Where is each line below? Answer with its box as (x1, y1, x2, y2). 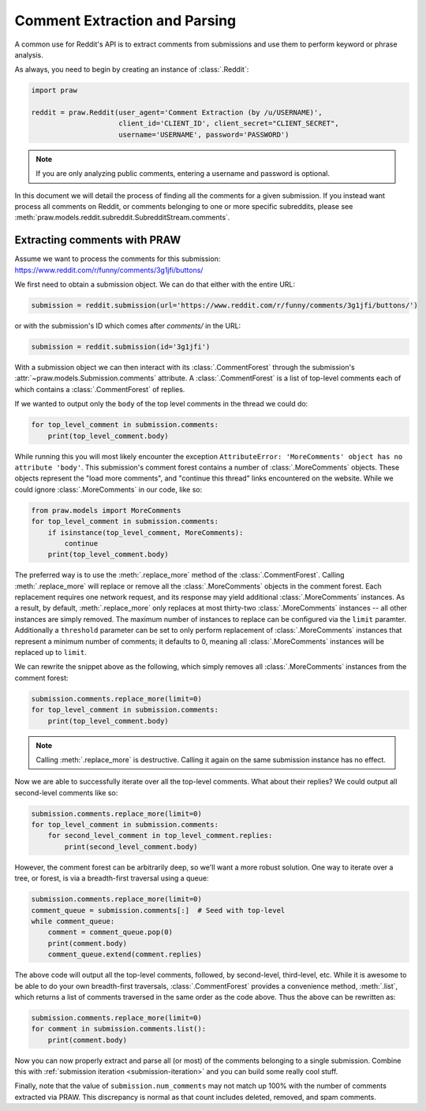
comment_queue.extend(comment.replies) (47, 950, 203, 959)
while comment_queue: (31, 917, 115, 926)
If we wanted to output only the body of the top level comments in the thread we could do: (14, 399, 308, 409)
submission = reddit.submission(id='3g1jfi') (31, 342, 211, 351)
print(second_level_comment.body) (64, 842, 198, 851)
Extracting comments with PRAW (14, 234, 181, 247)
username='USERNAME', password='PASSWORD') (118, 130, 290, 139)
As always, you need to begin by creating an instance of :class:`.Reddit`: (14, 65, 249, 74)
